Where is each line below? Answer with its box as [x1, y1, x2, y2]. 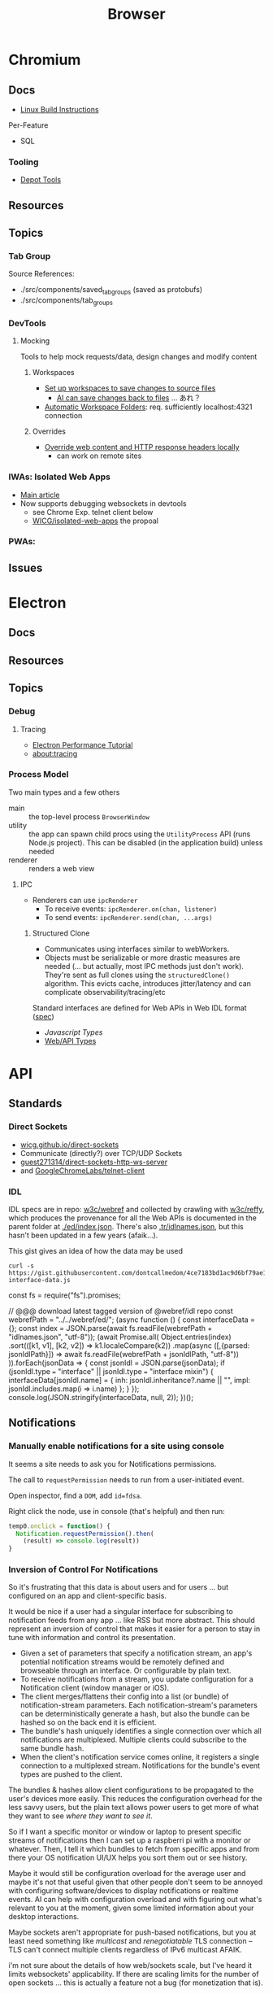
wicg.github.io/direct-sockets [19, 1140, 119, 1150]
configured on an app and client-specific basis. [8, 1591, 167, 1601]
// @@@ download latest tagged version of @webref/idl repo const [8, 1307, 233, 1316]
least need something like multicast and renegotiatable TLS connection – [8, 1936, 253, 1946]
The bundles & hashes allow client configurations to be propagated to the [8, 1785, 254, 1795]
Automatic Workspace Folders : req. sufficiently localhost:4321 [44, 402, 253, 412]
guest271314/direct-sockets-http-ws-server [19, 1157, 168, 1167]
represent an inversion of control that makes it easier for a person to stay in [8, 1624, 261, 1634]
